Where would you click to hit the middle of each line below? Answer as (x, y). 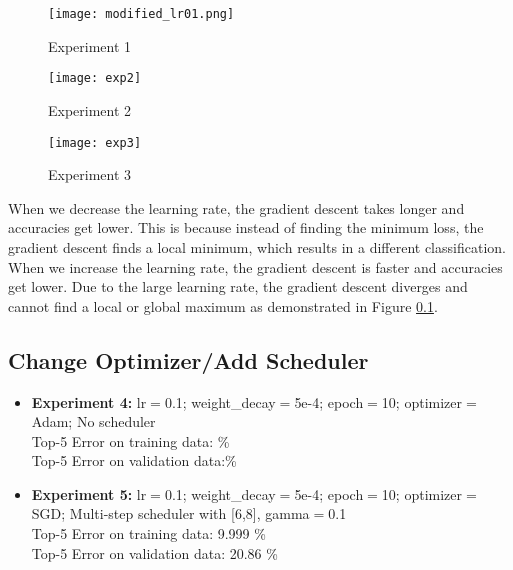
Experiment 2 (90, 109)
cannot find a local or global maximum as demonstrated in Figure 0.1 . (223, 305)
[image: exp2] (95, 78)
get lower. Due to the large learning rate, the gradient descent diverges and (238, 286)
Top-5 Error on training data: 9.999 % (148, 533)
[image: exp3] (95, 142)
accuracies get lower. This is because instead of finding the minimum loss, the (246, 227)
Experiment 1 (90, 45)
